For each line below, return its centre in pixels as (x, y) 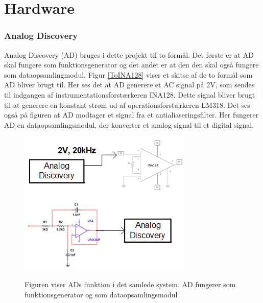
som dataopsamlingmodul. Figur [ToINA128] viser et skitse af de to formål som (128, 74)
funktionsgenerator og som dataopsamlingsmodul (101, 294)
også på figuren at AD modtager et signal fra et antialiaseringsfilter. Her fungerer (131, 115)
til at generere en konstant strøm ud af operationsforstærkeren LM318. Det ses (127, 104)
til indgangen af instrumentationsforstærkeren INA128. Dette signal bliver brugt (130, 94)
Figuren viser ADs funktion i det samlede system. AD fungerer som (130, 284)
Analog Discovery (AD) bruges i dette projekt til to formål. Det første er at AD (129, 54)
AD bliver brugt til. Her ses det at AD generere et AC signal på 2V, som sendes (129, 85)
